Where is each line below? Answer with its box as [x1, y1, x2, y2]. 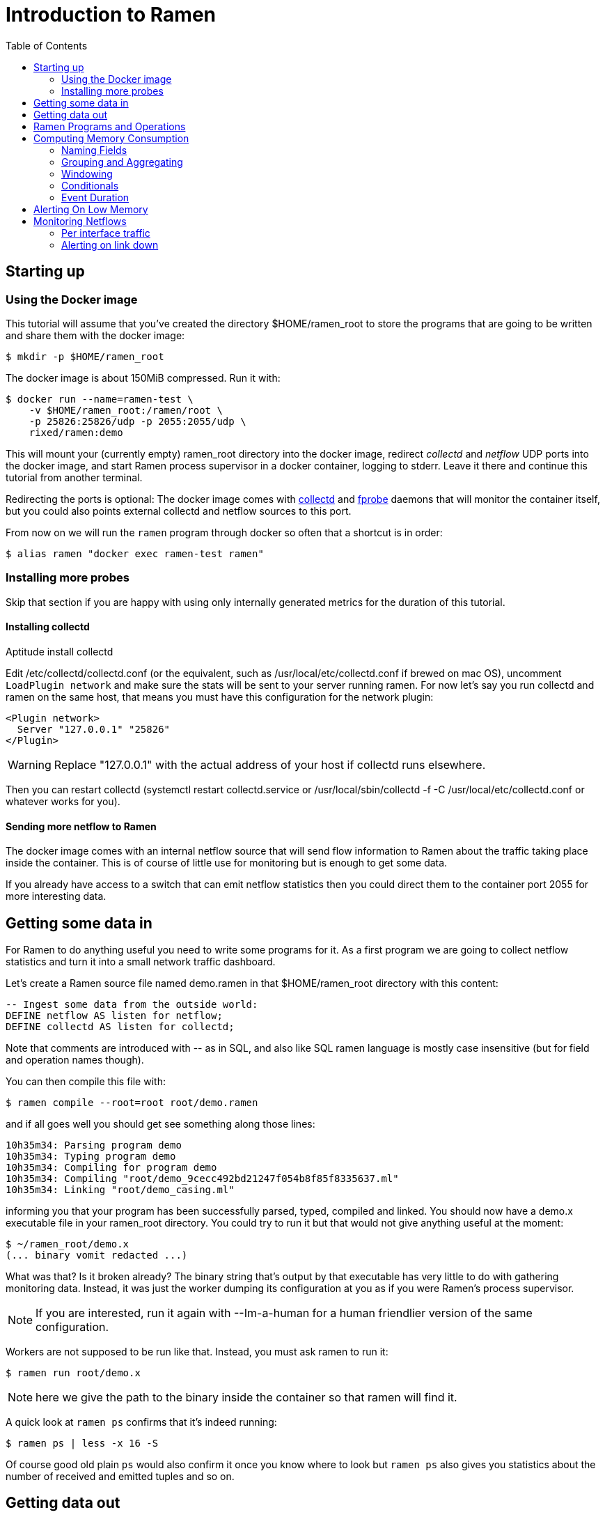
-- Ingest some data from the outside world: [6, 999, 258, 1010]
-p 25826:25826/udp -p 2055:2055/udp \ [29, 415, 246, 427]
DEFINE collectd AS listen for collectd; [6, 1021, 235, 1032]
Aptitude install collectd [6, 645, 113, 658]
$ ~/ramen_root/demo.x [6, 1238, 129, 1250]
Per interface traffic [61, 226, 150, 239]
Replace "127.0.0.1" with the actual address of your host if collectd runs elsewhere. [54, 757, 486, 772]
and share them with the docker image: [6, 329, 185, 341]
